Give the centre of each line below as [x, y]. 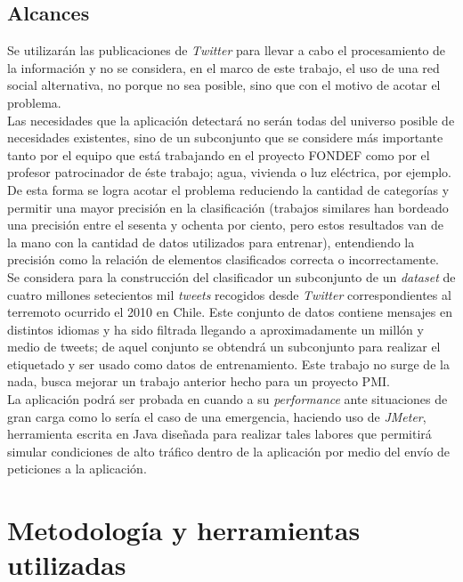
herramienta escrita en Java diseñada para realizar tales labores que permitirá [219, 434]
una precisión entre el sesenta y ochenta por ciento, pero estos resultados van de [225, 225]
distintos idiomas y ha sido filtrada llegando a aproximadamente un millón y [215, 329]
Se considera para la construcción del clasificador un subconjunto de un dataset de [231, 276]
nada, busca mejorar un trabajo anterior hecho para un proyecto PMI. [199, 381]
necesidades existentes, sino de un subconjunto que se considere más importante [225, 137]
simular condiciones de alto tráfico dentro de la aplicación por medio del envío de [228, 451]
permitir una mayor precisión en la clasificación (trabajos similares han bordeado [228, 207]
